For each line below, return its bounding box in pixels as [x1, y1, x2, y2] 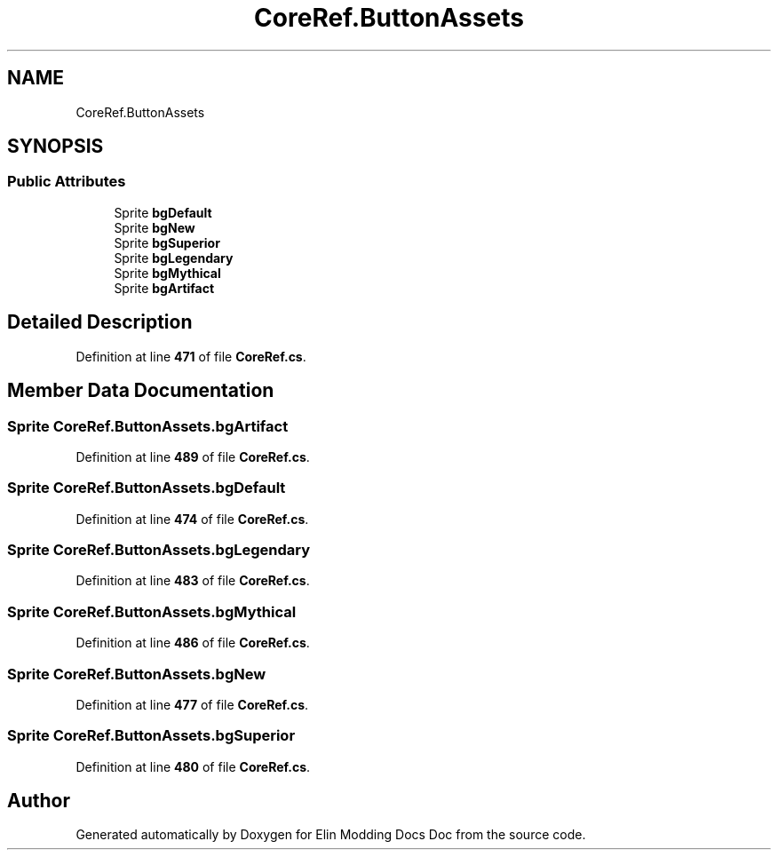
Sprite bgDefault [114, 204, 212, 220]
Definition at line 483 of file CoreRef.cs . [75, 573, 310, 589]
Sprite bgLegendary [114, 250, 234, 266]
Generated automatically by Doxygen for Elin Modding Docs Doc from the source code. [75, 827, 586, 843]
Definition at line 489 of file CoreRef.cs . [75, 448, 310, 464]
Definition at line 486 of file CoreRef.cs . [75, 635, 310, 651]
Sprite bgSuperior [114, 234, 220, 250]
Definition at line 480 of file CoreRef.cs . [75, 758, 311, 774]
